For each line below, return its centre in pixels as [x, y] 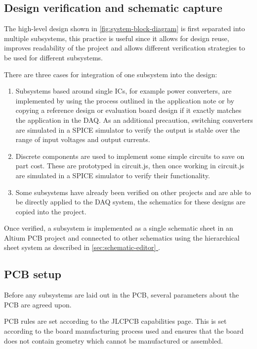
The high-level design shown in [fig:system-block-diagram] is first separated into [125, 28]
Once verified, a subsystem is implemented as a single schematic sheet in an [119, 228]
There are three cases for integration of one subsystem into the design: [111, 74]
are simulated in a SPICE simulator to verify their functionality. [113, 175]
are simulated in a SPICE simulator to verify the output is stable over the [128, 129]
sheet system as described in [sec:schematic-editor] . [82, 247]
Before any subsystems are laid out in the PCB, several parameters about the [122, 295]
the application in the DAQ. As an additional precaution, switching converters [134, 120]
